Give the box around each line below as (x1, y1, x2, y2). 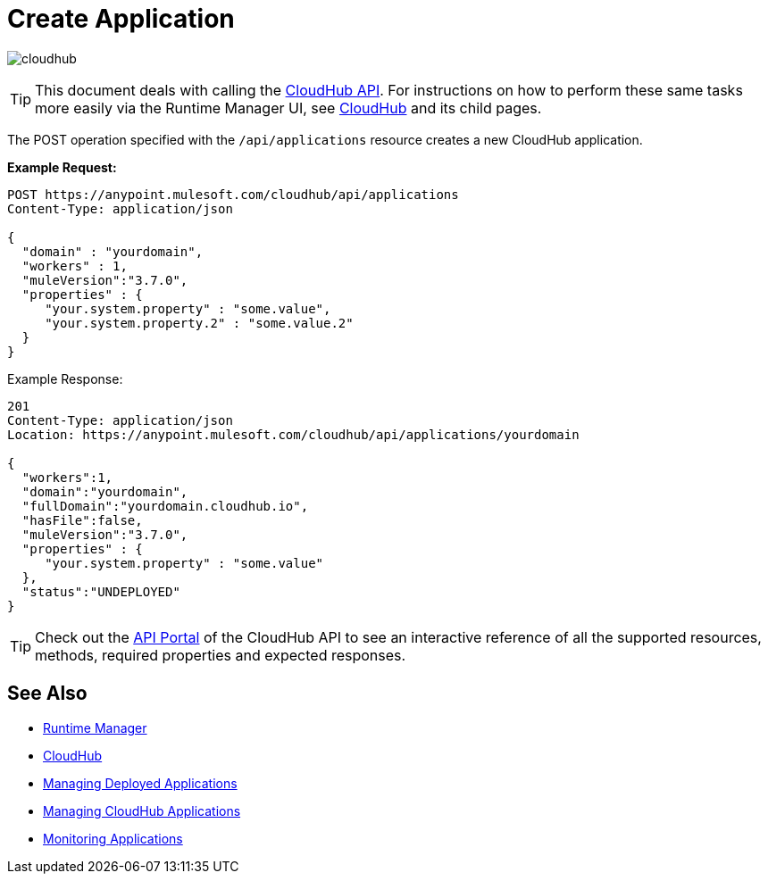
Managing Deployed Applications (43, 775, 238, 791)
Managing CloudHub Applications (43, 802, 241, 819)
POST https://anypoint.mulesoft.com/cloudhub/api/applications (7, 187, 459, 202)
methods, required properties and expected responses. (35, 645, 406, 664)
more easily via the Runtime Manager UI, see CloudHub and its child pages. (35, 98, 542, 117)
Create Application (7, 4, 235, 34)
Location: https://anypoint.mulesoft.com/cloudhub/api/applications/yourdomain (7, 427, 580, 442)
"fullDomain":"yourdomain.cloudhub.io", (21, 498, 309, 513)
